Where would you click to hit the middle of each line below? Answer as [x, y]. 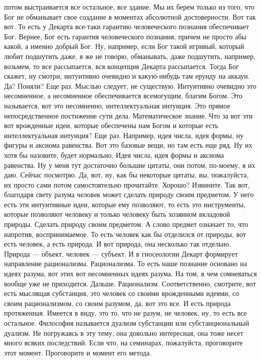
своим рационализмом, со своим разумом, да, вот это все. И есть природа [117, 303]
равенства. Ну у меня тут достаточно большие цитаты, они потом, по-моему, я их [130, 165]
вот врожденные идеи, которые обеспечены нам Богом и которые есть [111, 125]
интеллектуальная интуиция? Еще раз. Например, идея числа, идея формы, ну [124, 135]
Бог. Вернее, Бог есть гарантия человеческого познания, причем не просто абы [125, 36]
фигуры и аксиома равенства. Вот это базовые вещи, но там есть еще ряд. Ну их [128, 145]
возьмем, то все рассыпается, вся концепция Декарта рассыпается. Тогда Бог [121, 66]
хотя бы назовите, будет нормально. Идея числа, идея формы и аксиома [114, 155]
